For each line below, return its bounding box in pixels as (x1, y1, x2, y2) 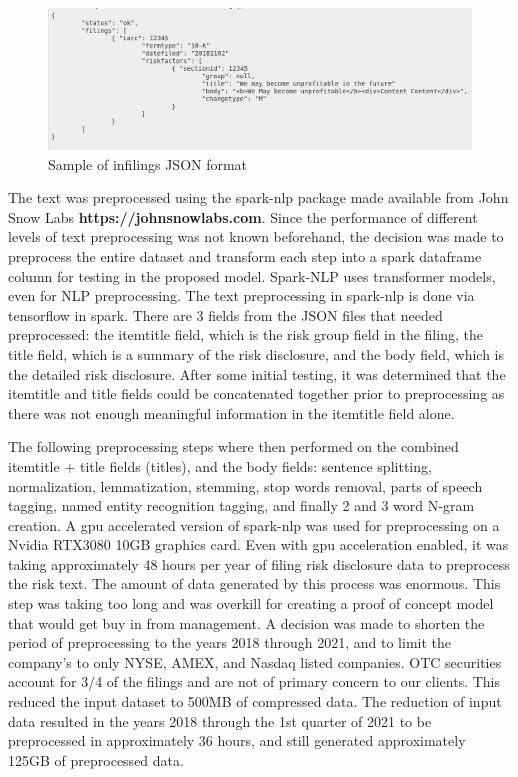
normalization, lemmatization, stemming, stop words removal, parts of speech (8, 475, 483, 496)
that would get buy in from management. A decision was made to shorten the (8, 612, 485, 633)
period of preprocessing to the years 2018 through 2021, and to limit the (8, 632, 452, 653)
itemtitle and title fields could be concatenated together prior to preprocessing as (8, 383, 505, 404)
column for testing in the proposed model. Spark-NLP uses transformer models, (8, 265, 496, 286)
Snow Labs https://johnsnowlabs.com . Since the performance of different (8, 206, 478, 227)
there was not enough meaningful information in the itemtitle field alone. (8, 402, 455, 423)
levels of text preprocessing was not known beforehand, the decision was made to (8, 226, 504, 247)
